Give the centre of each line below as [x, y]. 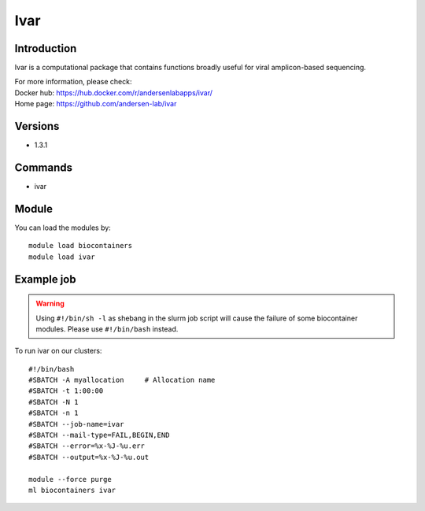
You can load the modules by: [63, 228]
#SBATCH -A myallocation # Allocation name [122, 380]
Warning [50, 304]
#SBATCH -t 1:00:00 [66, 391]
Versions [37, 126]
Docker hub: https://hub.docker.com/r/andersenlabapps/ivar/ [113, 93]
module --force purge [70, 479]
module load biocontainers [81, 246]
